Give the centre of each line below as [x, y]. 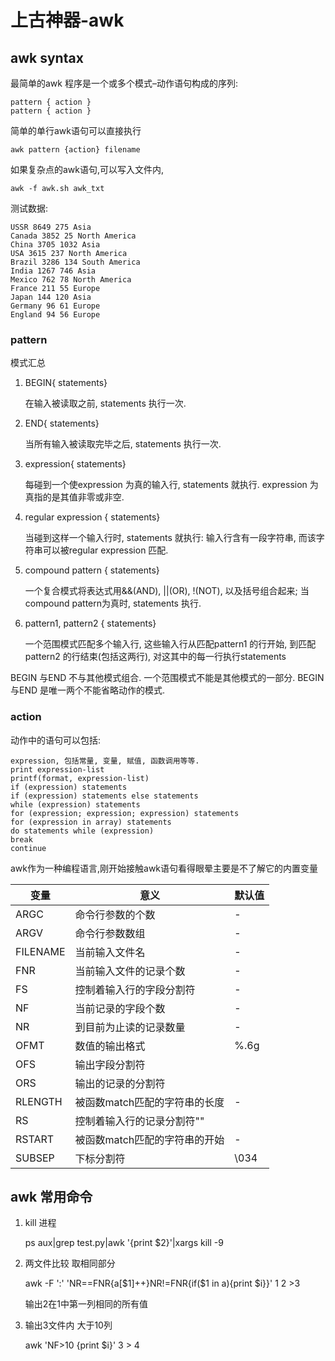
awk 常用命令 [51, 1196]
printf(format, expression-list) [80, 778]
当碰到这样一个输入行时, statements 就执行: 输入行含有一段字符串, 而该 [170, 538]
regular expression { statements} [92, 517]
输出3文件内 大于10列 [68, 1325]
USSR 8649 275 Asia [51, 227]
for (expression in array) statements [91, 822]
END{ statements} [62, 423]
